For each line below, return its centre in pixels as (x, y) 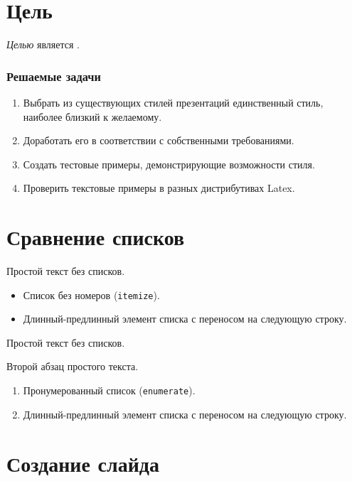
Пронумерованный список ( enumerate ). (109, 390)
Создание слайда (83, 463)
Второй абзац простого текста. (73, 366)
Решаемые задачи (54, 76)
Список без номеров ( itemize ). (91, 294)
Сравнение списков (96, 237)
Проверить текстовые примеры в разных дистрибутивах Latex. (159, 188)
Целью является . (43, 44)
